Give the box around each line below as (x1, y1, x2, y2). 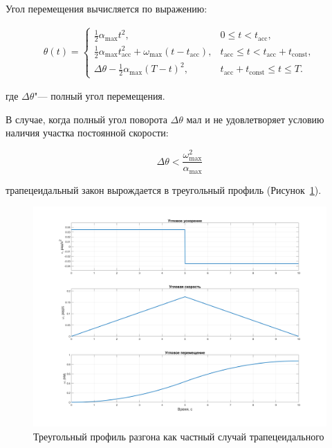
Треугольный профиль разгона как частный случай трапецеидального (33, 429, 324, 443)
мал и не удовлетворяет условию (186, 111, 324, 126)
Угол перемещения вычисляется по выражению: (6, 1, 207, 15)
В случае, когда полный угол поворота (6, 111, 167, 126)
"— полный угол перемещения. (34, 89, 165, 103)
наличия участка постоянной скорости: (6, 125, 169, 140)
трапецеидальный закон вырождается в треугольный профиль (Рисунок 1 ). (6, 182, 322, 197)
